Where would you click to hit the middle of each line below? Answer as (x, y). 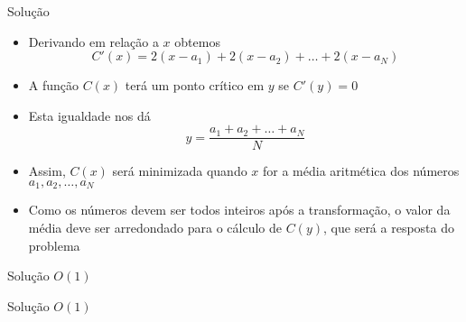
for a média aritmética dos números (361, 171)
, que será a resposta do (389, 228)
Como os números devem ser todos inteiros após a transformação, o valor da (239, 210)
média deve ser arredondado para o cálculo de (155, 228)
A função (54, 85)
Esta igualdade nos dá (89, 115)
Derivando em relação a (93, 41)
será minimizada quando (180, 171)
